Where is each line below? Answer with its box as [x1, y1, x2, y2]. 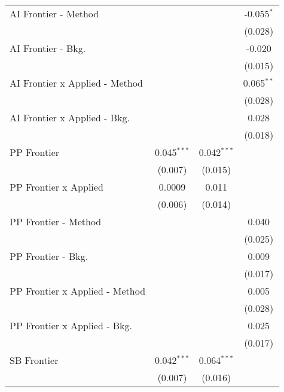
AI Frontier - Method [10, 7, 99, 20]
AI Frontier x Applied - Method [10, 76, 143, 90]
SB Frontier [10, 353, 59, 367]
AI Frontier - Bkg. [10, 41, 86, 55]
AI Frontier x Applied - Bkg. [10, 111, 130, 124]
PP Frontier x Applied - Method [10, 284, 146, 298]
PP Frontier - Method [10, 215, 102, 228]
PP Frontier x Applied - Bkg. [10, 318, 133, 332]
